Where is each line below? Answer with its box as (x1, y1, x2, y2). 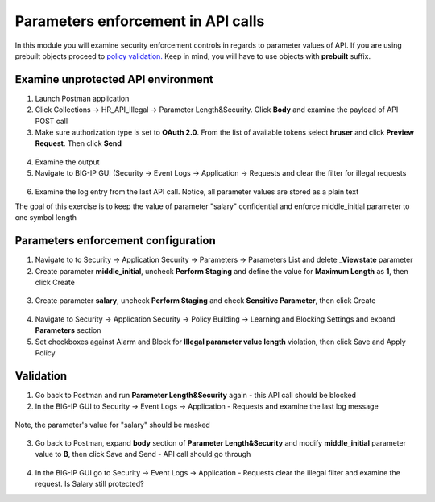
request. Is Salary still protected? (35, 479, 144, 489)
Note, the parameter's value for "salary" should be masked (14, 420, 211, 429)
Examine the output (35, 157, 100, 167)
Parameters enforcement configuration (14, 234, 217, 247)
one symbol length (14, 213, 77, 222)
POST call (35, 116, 68, 126)
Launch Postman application (35, 93, 130, 103)
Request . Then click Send (35, 139, 122, 148)
